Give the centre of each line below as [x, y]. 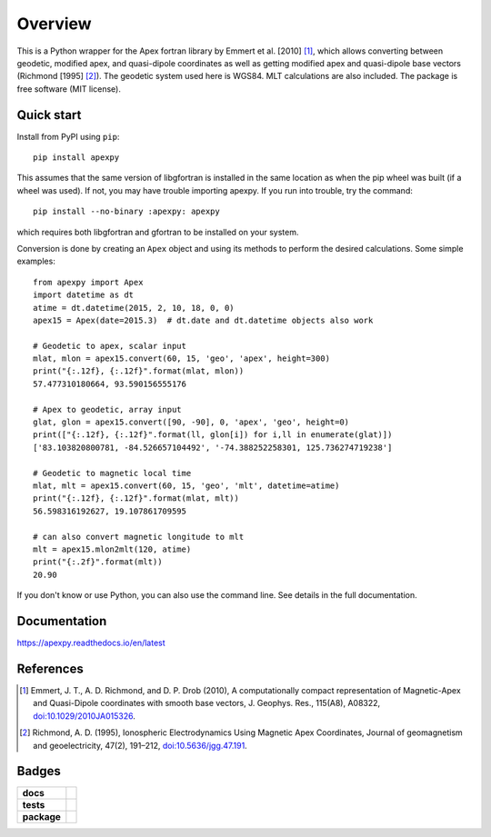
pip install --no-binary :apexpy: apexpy [126, 212]
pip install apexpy [76, 158]
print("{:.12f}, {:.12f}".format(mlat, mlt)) [136, 498]
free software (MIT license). [69, 89]
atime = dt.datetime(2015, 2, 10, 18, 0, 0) [134, 308]
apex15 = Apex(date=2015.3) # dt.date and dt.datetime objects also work [203, 320]
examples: [36, 261]
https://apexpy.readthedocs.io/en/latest [91, 643]
